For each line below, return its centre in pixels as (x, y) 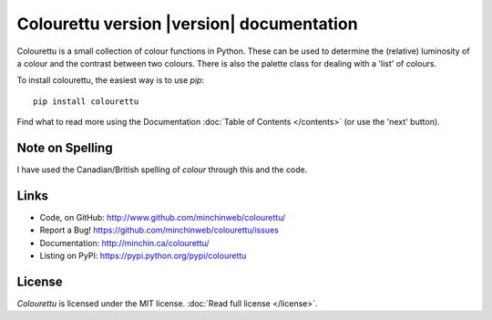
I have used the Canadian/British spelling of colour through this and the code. (162, 170)
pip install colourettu (86, 101)
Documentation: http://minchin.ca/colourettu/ (124, 243)
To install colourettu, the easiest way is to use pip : (111, 80)
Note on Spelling (65, 147)
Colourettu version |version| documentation (188, 24)
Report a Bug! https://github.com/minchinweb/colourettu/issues (159, 230)
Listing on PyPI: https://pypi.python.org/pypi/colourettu (143, 256)
